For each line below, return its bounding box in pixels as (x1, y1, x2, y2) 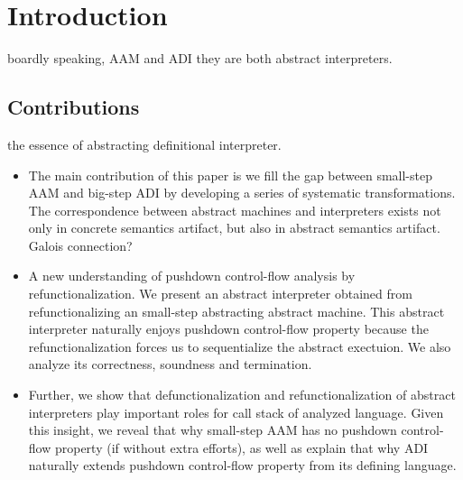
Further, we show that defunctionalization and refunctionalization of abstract (28, 385, 456, 404)
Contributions (7, 93, 140, 121)
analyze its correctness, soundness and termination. (28, 355, 312, 374)
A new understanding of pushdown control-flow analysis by (28, 266, 356, 285)
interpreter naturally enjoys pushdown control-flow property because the (28, 319, 429, 338)
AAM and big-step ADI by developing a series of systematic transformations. (28, 183, 456, 202)
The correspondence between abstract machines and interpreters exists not (28, 200, 441, 219)
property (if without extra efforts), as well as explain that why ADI (54, 438, 429, 457)
